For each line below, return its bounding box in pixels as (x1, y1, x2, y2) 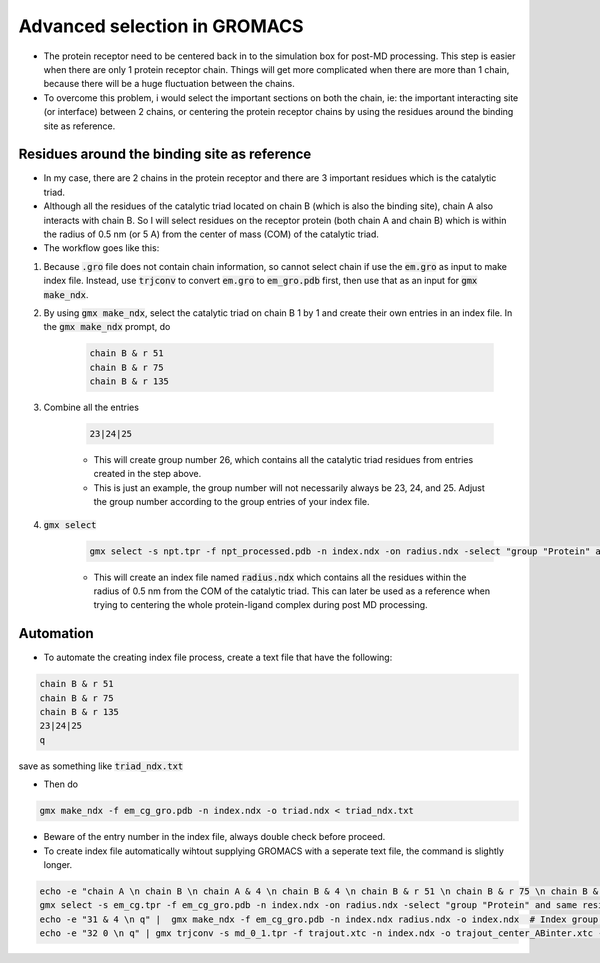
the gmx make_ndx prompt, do (43, 321, 171, 333)
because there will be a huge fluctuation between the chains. (43, 78, 295, 90)
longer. (43, 858, 73, 870)
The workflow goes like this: (43, 242, 160, 254)
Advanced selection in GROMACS (18, 15, 304, 37)
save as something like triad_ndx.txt (18, 760, 184, 772)
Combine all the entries (43, 401, 140, 414)
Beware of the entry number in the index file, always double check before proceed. (43, 831, 386, 843)
